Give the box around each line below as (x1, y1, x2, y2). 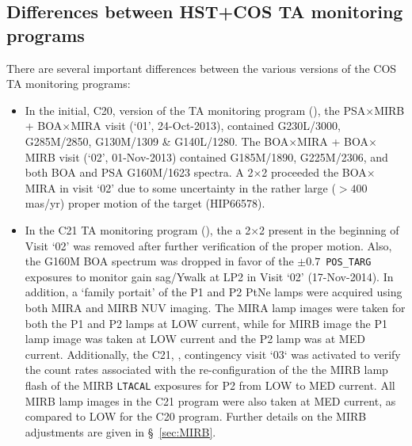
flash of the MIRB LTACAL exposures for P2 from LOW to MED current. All (25, 376, 395, 393)
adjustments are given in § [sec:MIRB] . (25, 423, 216, 440)
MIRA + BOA (297, 132, 368, 149)
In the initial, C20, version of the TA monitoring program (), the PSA (25, 101, 366, 118)
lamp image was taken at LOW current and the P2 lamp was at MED (25, 330, 365, 347)
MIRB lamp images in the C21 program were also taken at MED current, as (25, 392, 396, 409)
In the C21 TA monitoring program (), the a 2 (25, 221, 251, 238)
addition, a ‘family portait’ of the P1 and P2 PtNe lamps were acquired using (25, 284, 402, 300)
